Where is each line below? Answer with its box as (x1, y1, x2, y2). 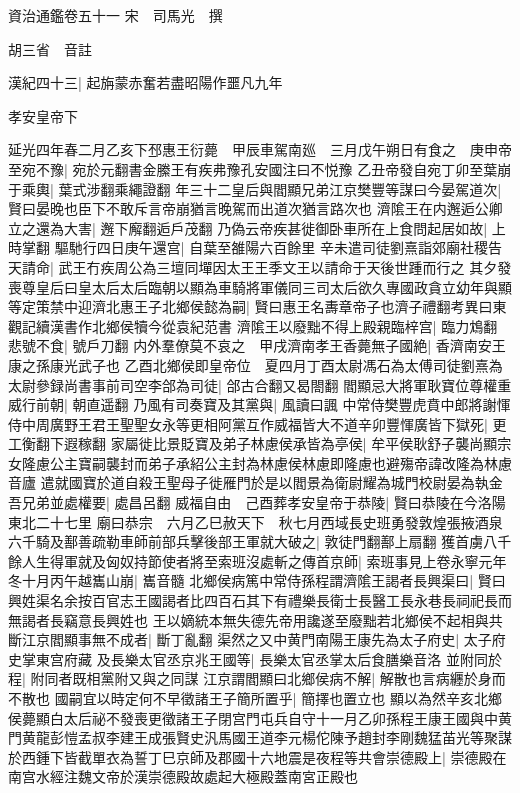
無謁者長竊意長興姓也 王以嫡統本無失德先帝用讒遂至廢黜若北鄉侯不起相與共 (8, 609, 503, 630)
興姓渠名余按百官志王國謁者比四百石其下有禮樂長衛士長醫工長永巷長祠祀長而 (8, 590, 512, 611)
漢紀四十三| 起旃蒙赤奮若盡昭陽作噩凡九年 (8, 72, 283, 93)
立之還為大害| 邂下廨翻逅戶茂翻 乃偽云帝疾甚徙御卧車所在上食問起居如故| (8, 217, 488, 238)
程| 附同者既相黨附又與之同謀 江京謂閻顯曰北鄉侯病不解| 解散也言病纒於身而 (8, 668, 506, 689)
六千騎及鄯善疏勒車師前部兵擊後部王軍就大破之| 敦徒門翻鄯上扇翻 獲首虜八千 (8, 531, 512, 552)
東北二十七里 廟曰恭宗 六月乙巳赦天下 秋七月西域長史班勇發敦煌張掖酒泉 (8, 511, 503, 532)
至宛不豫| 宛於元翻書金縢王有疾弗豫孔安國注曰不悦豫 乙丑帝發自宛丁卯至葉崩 (8, 158, 512, 179)
